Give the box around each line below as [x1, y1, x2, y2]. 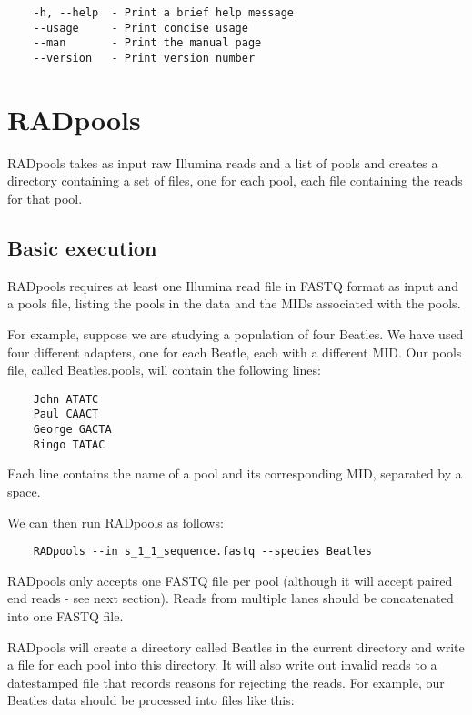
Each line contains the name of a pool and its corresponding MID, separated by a [7, 464, 462, 483]
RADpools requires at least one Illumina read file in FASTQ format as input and [7, 276, 459, 295]
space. [7, 481, 41, 500]
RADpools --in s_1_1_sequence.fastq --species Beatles [33, 545, 372, 559]
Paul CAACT [33, 408, 99, 421]
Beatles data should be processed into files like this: [7, 690, 295, 710]
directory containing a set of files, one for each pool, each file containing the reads [7, 171, 463, 190]
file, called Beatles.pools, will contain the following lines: [7, 360, 321, 379]
